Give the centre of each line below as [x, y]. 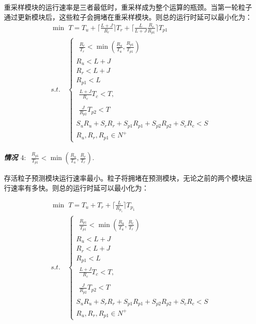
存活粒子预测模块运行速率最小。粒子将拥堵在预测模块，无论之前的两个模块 [125, 178]
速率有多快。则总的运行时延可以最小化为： [80, 187]
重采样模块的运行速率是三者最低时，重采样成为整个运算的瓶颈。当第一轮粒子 [128, 7]
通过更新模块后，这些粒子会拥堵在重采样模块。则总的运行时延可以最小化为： [128, 16]
